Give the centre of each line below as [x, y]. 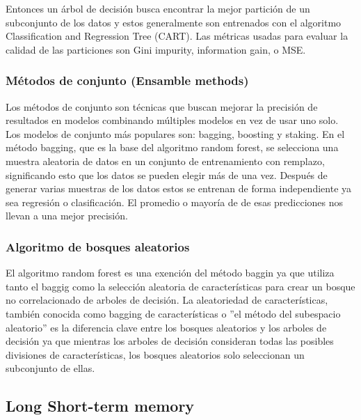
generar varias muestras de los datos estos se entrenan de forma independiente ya [179, 188]
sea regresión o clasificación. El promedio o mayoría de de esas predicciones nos [175, 202]
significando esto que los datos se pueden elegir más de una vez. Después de [167, 174]
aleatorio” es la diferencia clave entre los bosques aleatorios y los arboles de [166, 327]
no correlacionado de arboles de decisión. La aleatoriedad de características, [167, 300]
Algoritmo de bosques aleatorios [98, 246]
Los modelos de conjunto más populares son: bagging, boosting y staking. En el [175, 133]
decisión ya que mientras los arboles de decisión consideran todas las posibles [170, 341]
